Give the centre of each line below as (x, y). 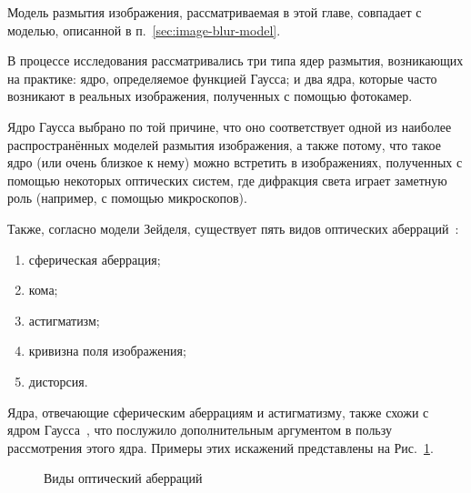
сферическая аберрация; (95, 259)
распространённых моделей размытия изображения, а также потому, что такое (224, 144)
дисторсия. (58, 381)
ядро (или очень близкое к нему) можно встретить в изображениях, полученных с (235, 162)
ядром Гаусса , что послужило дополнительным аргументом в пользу (200, 430)
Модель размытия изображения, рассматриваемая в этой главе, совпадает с (215, 12)
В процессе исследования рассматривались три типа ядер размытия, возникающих (235, 60)
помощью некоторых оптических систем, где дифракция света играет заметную (227, 180)
